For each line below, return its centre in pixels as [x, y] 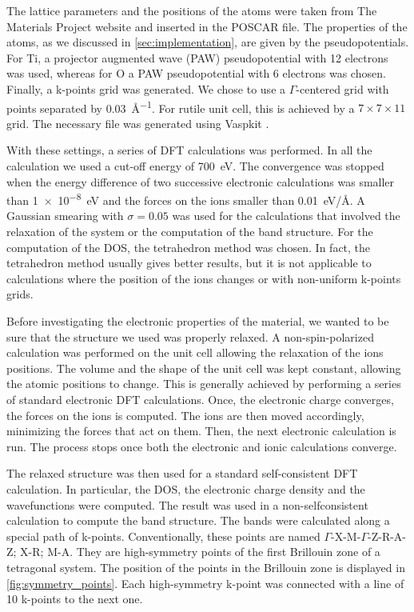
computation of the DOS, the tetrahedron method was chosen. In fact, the [189, 247]
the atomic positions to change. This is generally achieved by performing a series [204, 384]
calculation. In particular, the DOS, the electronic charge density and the [186, 488]
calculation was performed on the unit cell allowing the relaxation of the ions [195, 352]
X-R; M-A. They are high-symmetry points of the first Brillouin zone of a [200, 552]
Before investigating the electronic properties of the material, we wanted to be [198, 321]
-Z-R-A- [387, 536]
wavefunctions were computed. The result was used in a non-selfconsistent [187, 504]
